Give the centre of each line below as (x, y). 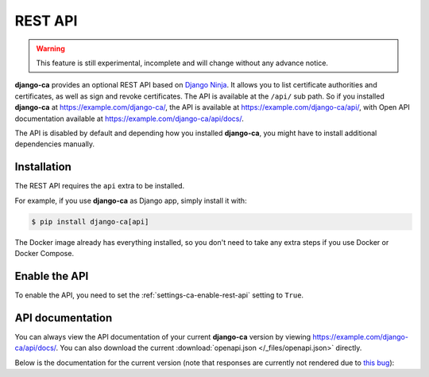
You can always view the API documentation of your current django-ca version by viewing (163, 336)
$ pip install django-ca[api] (90, 222)
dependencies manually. (55, 144)
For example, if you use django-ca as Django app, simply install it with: (131, 200)
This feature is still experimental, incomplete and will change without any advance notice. (182, 63)
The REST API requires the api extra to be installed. (100, 186)
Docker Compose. (44, 253)
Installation (43, 167)
